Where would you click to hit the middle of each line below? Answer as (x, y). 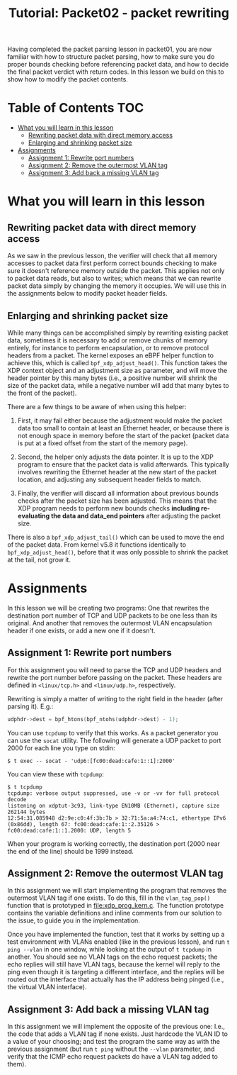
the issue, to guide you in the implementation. (74, 920)
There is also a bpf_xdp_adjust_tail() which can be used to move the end (116, 537)
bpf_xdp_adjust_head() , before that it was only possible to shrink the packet (118, 552)
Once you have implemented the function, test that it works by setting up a (116, 935)
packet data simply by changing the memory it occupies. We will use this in (117, 286)
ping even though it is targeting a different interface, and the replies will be (116, 972)
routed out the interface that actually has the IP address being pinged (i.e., (116, 979)
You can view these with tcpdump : (56, 774)
